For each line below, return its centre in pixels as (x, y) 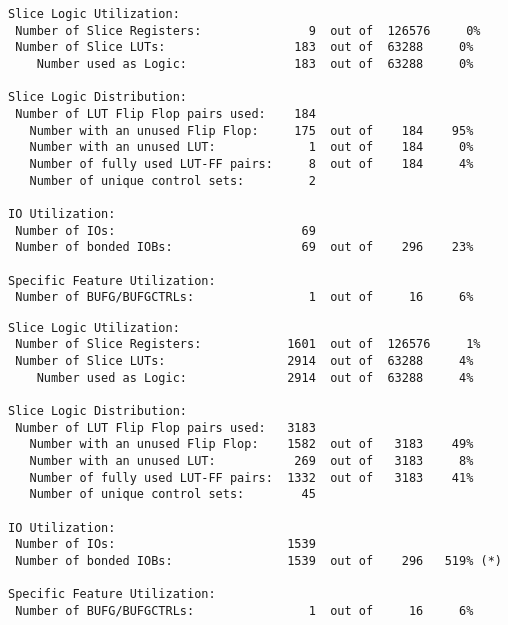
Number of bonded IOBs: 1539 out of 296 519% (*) (258, 561)
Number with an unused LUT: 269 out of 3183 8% (251, 461)
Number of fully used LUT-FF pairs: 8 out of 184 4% (251, 163)
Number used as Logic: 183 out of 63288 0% (255, 63)
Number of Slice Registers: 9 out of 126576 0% (248, 30)
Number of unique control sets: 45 (172, 494)
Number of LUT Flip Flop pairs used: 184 (165, 113)
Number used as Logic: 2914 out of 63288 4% (255, 377)
